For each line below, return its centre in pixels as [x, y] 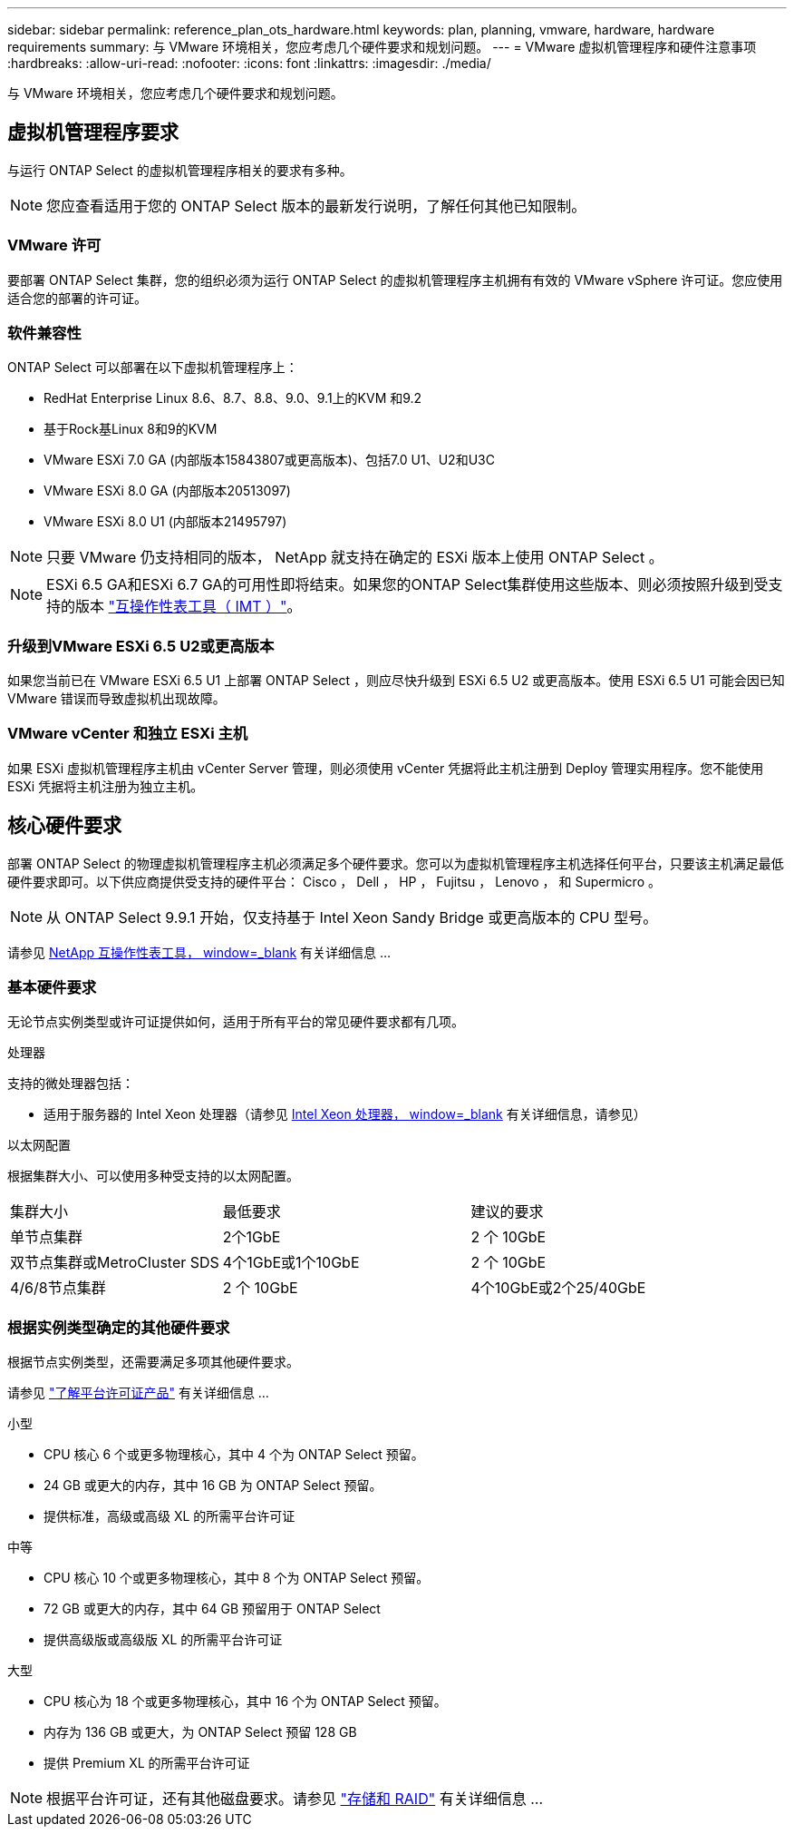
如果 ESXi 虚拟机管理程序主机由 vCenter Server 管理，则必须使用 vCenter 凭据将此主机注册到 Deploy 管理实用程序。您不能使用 [386, 768]
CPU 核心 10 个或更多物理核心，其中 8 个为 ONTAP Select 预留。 [237, 1578]
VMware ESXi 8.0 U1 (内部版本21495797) [165, 522]
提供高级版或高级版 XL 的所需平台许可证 [163, 1640]
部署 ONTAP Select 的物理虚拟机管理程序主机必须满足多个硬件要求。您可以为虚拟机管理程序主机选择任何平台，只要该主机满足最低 [396, 863]
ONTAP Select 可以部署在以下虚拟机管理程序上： [153, 368]
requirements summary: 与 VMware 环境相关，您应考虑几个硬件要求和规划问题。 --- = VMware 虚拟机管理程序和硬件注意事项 [382, 47]
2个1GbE [252, 1237]
